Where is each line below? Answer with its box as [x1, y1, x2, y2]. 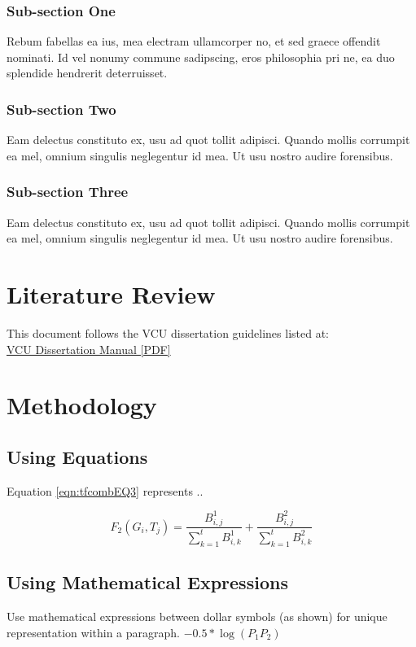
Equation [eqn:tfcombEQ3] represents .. [7, 482, 204, 499]
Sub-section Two [7, 98, 116, 119]
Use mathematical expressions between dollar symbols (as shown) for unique [7, 607, 388, 624]
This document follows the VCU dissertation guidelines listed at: [7, 324, 329, 341]
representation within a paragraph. [7, 623, 180, 640]
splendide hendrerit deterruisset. [7, 64, 168, 81]
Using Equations [7, 444, 148, 469]
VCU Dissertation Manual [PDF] [7, 340, 171, 357]
